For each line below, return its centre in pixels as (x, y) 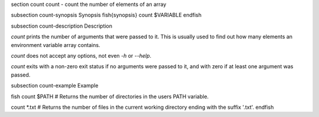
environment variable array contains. (56, 45)
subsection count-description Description (61, 26)
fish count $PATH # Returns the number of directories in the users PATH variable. (110, 96)
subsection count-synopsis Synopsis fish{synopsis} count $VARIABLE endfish (106, 15)
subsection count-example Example (55, 86)
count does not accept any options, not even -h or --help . (81, 55)
